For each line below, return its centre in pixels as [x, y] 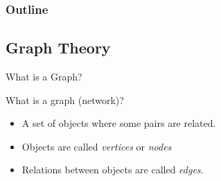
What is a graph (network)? [65, 100]
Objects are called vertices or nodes [97, 146]
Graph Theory [58, 48]
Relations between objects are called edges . [113, 170]
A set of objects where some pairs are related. [119, 123]
